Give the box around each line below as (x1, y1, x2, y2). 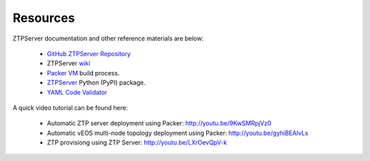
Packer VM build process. (47, 69, 120, 77)
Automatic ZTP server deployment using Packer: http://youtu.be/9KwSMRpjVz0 (47, 119, 272, 127)
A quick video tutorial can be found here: (12, 103, 128, 112)
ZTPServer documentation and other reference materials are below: (12, 34, 204, 42)
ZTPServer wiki (47, 59, 90, 68)
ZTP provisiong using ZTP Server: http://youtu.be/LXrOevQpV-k (47, 138, 227, 147)
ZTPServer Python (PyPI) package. (47, 79, 146, 87)
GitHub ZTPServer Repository (47, 49, 131, 58)
